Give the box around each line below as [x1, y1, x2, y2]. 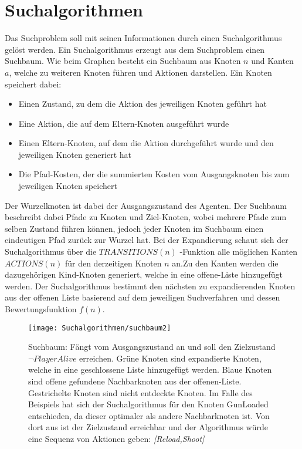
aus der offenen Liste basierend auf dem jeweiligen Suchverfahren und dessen [5, 291, 280, 303]
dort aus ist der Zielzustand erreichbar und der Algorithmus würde [28, 421, 268, 433]
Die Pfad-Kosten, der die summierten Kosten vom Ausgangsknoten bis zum [18, 168, 290, 180]
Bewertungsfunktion [5, 303, 77, 315]
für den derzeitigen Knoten [65, 256, 162, 269]
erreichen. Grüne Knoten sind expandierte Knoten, [79, 352, 262, 364]
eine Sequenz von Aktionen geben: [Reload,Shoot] [28, 433, 205, 444]
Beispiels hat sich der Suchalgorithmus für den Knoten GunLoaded [28, 398, 269, 410]
